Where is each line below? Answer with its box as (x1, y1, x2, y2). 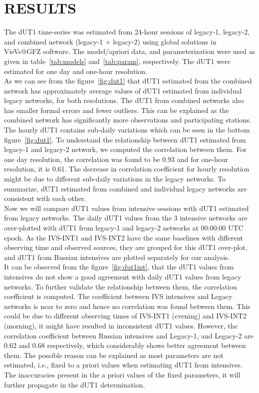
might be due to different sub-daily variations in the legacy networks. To (4, 173, 226, 184)
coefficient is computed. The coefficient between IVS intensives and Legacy (4, 291, 233, 301)
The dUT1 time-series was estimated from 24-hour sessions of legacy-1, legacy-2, (4, 26, 250, 37)
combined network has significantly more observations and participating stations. (4, 114, 252, 125)
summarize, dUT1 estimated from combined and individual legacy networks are (4, 183, 247, 193)
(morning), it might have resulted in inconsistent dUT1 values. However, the (4, 320, 238, 330)
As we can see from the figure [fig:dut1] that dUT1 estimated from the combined (4, 75, 252, 86)
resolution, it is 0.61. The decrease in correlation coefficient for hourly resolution (4, 163, 250, 174)
